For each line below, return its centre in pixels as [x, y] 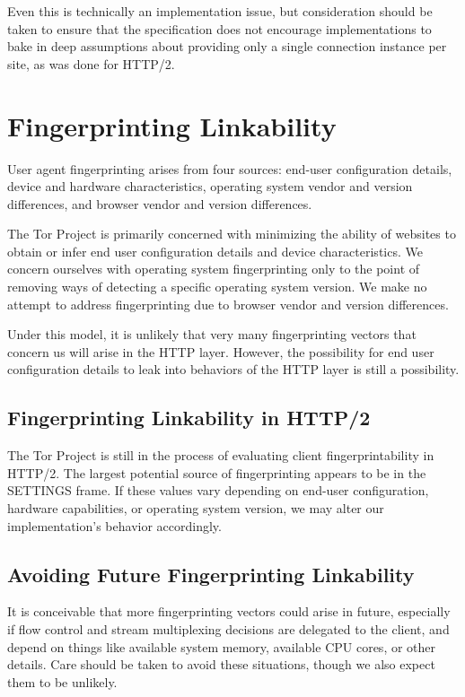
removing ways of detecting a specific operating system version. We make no [217, 287]
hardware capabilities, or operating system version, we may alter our [196, 508]
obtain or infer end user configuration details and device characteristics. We [215, 251]
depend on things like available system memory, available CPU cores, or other [222, 646]
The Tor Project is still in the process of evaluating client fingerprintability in [221, 455]
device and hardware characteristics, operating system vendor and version [210, 186]
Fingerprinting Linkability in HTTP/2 [189, 418]
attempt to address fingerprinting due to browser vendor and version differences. [228, 304]
